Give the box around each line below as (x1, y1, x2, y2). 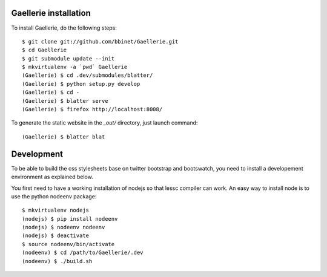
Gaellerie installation (11, 8, 91, 18)
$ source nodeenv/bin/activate (22, 241, 115, 247)
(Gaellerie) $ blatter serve (22, 97, 108, 104)
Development (11, 149, 64, 159)
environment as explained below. (11, 173, 93, 181)
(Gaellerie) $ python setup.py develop (22, 80, 140, 87)
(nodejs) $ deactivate (22, 232, 90, 239)
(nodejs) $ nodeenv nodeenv (22, 224, 105, 231)
